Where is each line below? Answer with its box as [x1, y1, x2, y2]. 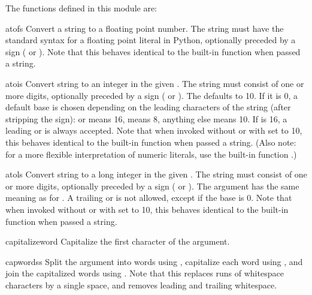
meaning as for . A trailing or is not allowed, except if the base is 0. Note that [5, 191, 292, 204]
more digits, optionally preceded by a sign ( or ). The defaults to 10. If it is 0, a [5, 89, 298, 101]
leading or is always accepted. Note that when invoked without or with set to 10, [5, 124, 302, 137]
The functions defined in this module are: [5, 2, 157, 14]
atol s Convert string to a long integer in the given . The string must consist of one [5, 168, 307, 180]
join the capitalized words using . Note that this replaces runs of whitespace [5, 267, 284, 279]
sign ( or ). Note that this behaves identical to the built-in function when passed [5, 45, 301, 58]
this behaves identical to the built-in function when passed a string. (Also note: [5, 136, 296, 148]
